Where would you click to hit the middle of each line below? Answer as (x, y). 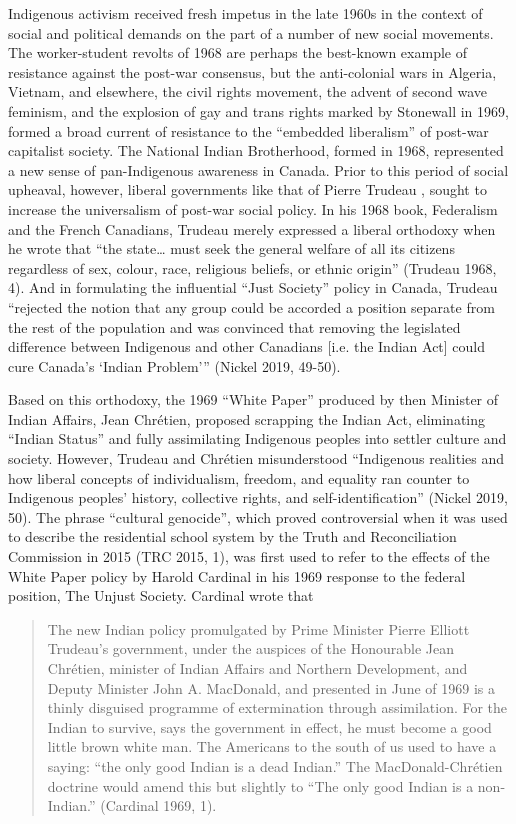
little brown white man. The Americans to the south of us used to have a (272, 746)
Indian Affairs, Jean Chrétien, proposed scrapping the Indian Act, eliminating (247, 418)
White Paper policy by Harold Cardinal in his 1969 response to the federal (237, 575)
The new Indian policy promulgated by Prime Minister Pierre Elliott (258, 628)
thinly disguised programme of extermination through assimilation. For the (277, 707)
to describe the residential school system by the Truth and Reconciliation (232, 536)
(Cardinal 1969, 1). (158, 805)
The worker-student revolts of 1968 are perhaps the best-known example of (237, 52)
